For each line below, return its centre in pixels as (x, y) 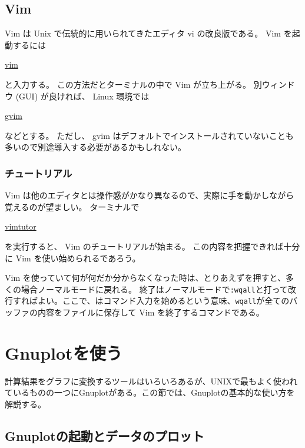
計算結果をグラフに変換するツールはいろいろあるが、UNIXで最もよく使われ (151, 381)
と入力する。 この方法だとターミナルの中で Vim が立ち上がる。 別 (133, 84)
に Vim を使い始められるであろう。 (73, 258)
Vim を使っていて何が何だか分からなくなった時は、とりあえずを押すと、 (145, 278)
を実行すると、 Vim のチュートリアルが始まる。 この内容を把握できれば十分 (152, 246)
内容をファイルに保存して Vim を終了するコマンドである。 (151, 312)
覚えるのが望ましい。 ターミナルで (72, 206)
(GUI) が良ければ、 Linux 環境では (82, 96)
